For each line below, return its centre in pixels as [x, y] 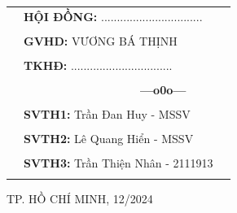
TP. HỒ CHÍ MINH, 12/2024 [80, 198]
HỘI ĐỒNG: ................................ [113, 16]
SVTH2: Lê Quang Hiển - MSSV [109, 139]
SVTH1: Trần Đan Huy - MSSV [107, 114]
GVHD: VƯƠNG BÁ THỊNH [101, 40]
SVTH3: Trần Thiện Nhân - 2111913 [118, 163]
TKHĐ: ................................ [98, 65]
